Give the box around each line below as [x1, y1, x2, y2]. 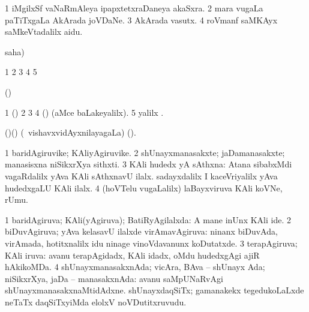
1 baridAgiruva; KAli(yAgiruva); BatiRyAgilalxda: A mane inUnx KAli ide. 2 [5, 213, 291, 226]
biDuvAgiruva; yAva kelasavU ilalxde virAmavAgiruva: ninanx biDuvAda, [5, 225, 278, 238]
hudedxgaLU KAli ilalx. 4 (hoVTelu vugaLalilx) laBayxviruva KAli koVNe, [5, 181, 283, 194]
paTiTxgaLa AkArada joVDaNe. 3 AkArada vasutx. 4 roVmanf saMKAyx [5, 13, 278, 26]
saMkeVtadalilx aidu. [5, 25, 83, 38]
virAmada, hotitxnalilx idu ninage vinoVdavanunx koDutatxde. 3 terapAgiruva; [5, 236, 298, 249]
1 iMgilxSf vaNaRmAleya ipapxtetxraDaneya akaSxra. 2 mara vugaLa [5, 2, 263, 14]
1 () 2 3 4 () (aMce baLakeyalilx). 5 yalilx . [5, 106, 164, 118]
